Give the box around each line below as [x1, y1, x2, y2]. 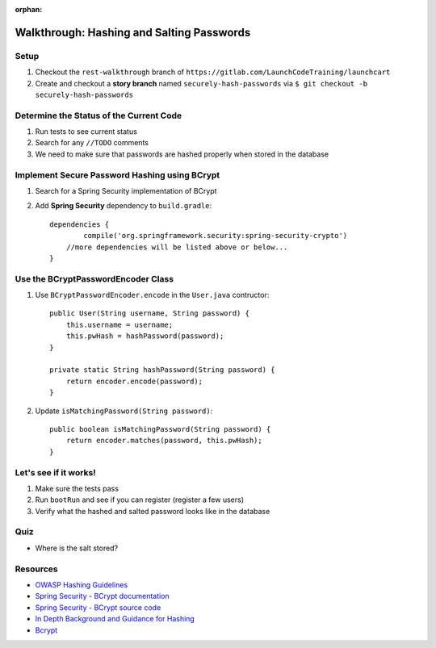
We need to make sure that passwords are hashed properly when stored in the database [35, 149, 329, 159]
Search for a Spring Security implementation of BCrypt [35, 186, 217, 195]
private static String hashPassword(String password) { [49, 366, 275, 374]
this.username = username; [65, 320, 174, 329]
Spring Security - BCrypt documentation [35, 592, 170, 601]
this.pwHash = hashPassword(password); [65, 332, 224, 341]
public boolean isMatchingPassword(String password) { [49, 424, 271, 433]
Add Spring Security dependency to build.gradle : [35, 201, 212, 211]
